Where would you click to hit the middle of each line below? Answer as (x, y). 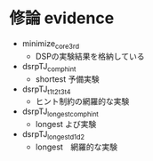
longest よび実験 (66, 125)
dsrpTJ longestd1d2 (53, 135)
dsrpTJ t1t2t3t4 (46, 90)
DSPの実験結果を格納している (90, 56)
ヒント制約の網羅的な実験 (82, 101)
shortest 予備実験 (67, 79)
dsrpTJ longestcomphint (60, 113)
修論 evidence (62, 18)
